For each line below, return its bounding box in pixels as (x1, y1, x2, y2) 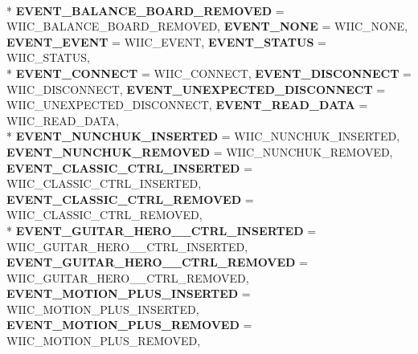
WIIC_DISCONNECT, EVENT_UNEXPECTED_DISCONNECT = (6, 80, 386, 97)
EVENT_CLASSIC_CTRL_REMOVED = (6, 190, 254, 207)
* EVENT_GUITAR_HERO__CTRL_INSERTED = (6, 222, 317, 238)
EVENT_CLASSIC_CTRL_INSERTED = (6, 159, 253, 176)
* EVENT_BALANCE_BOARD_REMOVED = (6, 2, 285, 18)
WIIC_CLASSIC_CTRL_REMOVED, (6, 206, 203, 223)
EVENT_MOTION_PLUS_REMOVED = (6, 316, 252, 333)
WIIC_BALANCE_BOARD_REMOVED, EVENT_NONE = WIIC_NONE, (6, 18, 408, 35)
